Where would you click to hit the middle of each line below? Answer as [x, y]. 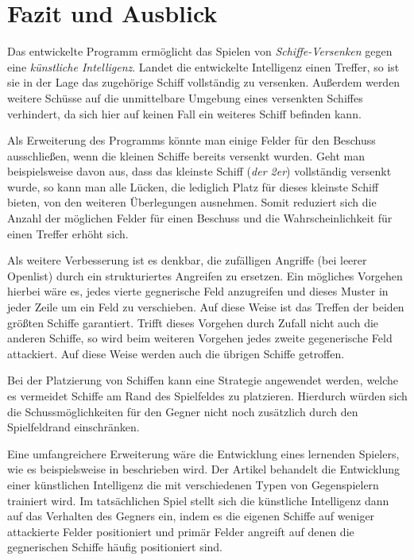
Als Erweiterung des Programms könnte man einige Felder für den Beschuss [192, 140]
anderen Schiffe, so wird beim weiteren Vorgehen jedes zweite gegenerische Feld [200, 338]
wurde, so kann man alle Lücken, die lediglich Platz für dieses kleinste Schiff [193, 186]
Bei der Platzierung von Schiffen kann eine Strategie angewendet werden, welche [203, 380]
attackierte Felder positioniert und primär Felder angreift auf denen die [181, 531]
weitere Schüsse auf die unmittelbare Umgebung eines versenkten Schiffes [185, 97]
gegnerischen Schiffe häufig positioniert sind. [115, 547]
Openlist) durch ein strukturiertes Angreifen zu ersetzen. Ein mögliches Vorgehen [205, 275]
